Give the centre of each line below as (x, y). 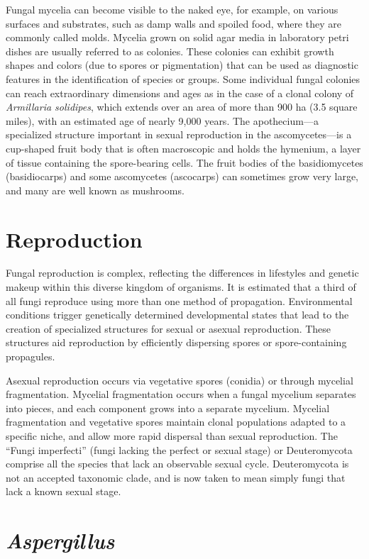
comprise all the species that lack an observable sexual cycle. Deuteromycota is (177, 464)
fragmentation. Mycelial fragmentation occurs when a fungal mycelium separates (181, 394)
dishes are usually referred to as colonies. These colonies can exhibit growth (170, 51)
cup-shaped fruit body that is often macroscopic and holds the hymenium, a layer (183, 148)
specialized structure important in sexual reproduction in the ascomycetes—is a (179, 134)
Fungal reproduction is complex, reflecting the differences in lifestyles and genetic (182, 273)
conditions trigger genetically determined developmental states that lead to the (177, 315)
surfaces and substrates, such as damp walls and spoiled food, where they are (174, 23)
